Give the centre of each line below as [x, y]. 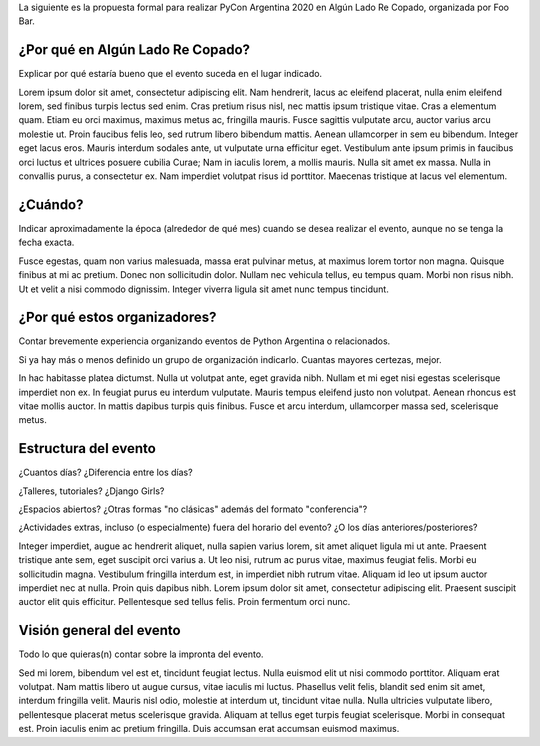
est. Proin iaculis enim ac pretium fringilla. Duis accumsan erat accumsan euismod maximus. [209, 729]
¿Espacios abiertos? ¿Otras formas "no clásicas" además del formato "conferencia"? [193, 509]
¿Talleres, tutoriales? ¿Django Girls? [91, 491]
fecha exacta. [46, 242]
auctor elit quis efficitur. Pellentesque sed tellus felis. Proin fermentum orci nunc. [184, 602]
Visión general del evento [99, 630]
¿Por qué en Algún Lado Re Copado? [134, 50]
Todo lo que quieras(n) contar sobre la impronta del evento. [141, 654]
